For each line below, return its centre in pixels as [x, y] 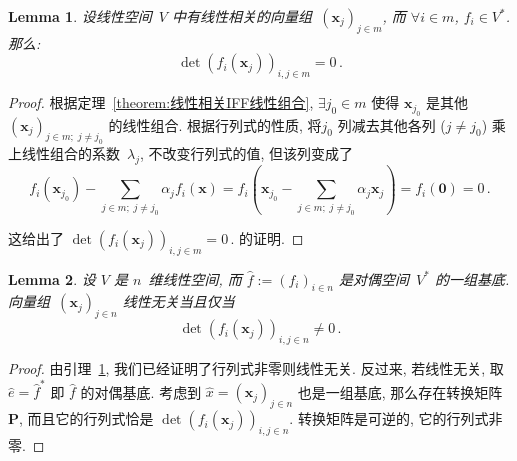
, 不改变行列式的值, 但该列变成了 [247, 153]
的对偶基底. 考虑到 [141, 391]
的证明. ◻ [271, 237]
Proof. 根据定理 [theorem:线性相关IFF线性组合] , [161, 102]
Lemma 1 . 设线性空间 [80, 16]
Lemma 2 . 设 [52, 278]
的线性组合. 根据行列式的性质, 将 [215, 124]
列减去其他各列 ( [391, 124]
